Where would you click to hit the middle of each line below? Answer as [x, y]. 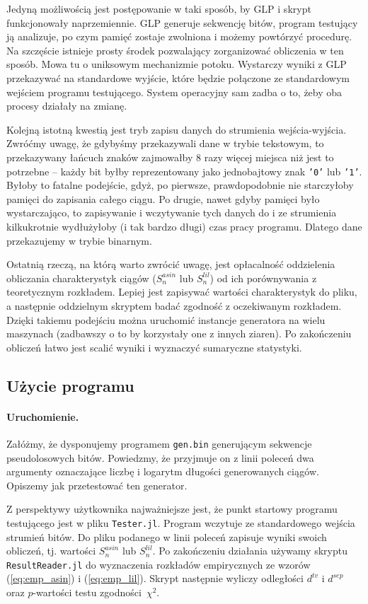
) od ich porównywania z [263, 278]
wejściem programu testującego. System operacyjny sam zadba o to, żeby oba [174, 92]
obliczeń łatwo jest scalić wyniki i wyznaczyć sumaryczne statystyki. [154, 347]
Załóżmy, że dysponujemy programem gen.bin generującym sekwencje [159, 443]
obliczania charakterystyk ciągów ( [81, 278]
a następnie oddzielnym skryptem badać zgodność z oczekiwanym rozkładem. [174, 305]
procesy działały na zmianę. [67, 106]
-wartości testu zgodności [87, 592]
